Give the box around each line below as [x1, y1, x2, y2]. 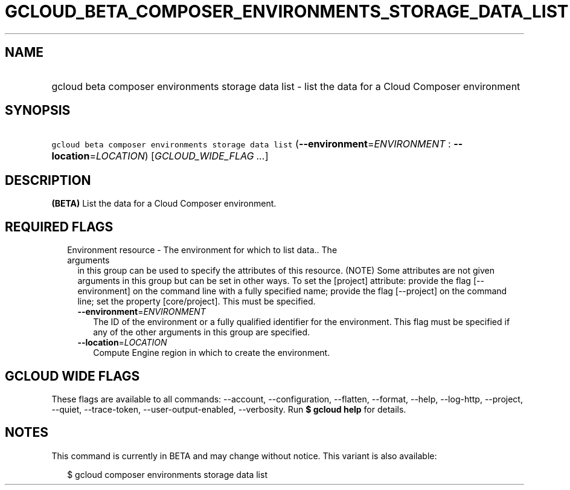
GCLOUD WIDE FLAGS [5, 368, 140, 384]
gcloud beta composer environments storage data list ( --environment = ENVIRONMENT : [51, 138, 451, 150]
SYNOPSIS [5, 103, 71, 118]
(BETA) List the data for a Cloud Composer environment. [51, 198, 277, 209]
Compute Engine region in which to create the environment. [93, 347, 330, 358]
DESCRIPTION [5, 172, 91, 188]
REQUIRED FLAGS [5, 219, 114, 234]
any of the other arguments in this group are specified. [93, 327, 310, 338]
